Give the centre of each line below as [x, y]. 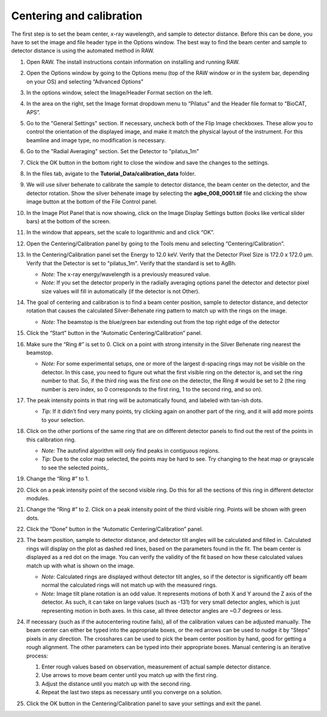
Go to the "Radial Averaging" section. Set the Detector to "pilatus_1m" [113, 151]
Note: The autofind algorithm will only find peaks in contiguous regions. [131, 451]
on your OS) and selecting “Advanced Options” [85, 81]
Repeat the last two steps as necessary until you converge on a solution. [132, 692]
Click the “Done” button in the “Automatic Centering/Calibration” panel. [115, 529]
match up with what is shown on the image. [81, 566]
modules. [38, 498]
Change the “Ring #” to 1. [58, 479]
